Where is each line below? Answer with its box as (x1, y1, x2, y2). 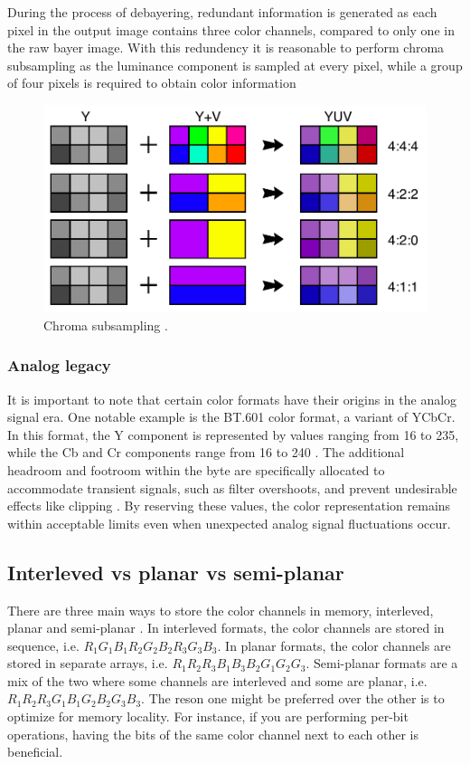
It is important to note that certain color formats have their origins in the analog (7, 389, 457, 408)
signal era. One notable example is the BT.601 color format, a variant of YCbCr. (7, 407, 456, 426)
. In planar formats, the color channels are (217, 635, 451, 654)
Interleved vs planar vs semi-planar (7, 558, 344, 586)
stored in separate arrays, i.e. (7, 654, 168, 673)
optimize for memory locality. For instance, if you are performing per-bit (7, 707, 409, 726)
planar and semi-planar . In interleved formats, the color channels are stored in (7, 618, 445, 637)
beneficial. (7, 742, 63, 761)
